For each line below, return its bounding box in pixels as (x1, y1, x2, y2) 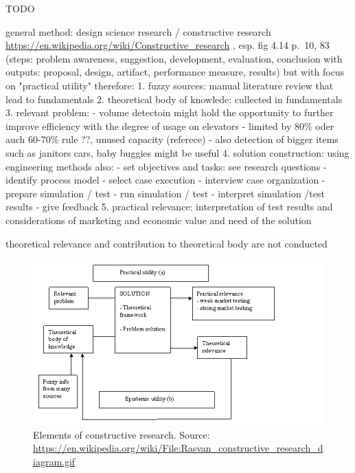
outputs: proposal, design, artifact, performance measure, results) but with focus (5, 65, 345, 79)
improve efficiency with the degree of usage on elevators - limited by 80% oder (5, 118, 334, 133)
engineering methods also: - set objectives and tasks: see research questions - (5, 159, 327, 173)
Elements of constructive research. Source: (33, 427, 210, 441)
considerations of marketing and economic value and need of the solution (5, 212, 312, 227)
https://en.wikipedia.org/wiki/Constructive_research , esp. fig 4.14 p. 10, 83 (5, 38, 330, 52)
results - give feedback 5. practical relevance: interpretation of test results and (5, 199, 333, 214)
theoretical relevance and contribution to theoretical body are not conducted (5, 236, 328, 250)
